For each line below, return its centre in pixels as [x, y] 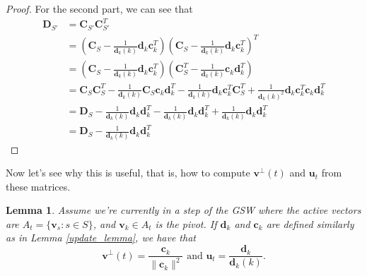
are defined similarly [310, 223]
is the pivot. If [186, 223]
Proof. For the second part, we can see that [99, 8]
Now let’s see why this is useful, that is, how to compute [128, 173]
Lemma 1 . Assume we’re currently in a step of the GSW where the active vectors [183, 210]
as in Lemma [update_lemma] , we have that [101, 238]
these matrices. [38, 186]
